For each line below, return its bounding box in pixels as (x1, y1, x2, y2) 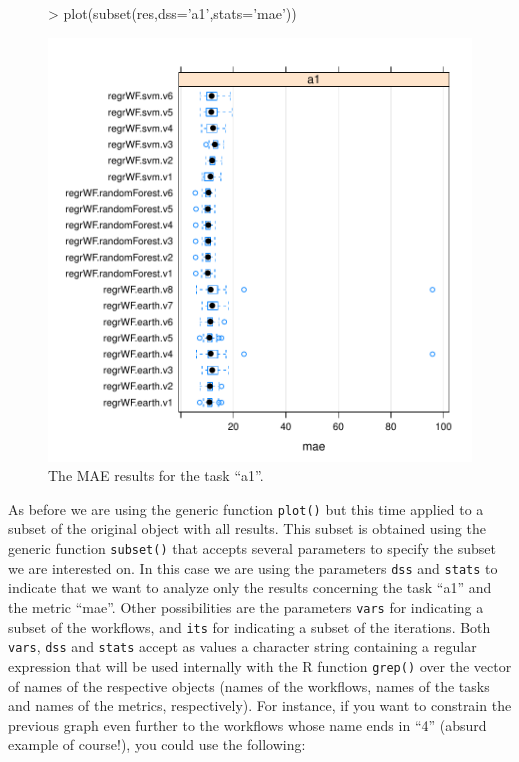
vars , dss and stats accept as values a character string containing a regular (8, 636, 477, 657)
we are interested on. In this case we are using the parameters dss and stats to (8, 557, 498, 578)
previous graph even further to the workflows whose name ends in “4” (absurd (8, 714, 487, 735)
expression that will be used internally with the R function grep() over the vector (8, 655, 512, 676)
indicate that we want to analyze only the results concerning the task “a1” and (8, 577, 492, 598)
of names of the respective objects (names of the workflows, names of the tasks (8, 675, 490, 696)
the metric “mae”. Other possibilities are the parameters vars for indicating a (8, 596, 484, 617)
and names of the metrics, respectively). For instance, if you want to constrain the (8, 695, 512, 716)
